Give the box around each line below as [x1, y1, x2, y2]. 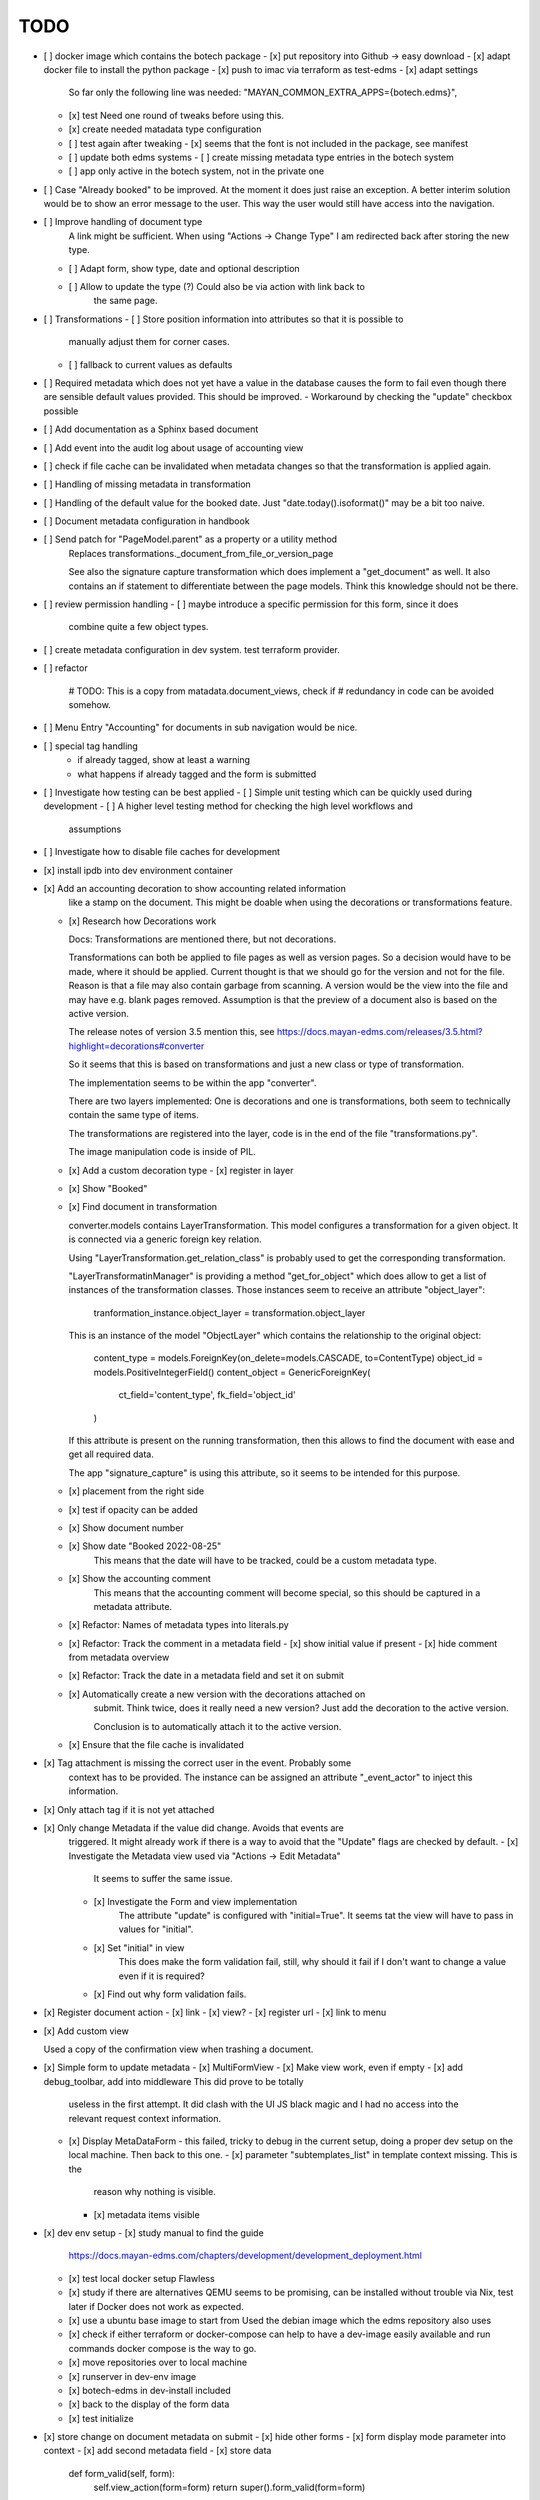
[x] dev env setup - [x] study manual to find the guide [43, 2226, 264, 2239]
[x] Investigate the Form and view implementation [93, 1895, 298, 1907]
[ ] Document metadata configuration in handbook [43, 515, 250, 527]
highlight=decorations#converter [68, 1040, 205, 1052]
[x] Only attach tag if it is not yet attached [43, 1803, 215, 1815]
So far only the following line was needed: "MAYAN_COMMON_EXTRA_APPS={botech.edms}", [68, 86, 458, 99]
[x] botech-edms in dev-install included [68, 2384, 232, 2396]
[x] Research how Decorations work [68, 915, 217, 927]
